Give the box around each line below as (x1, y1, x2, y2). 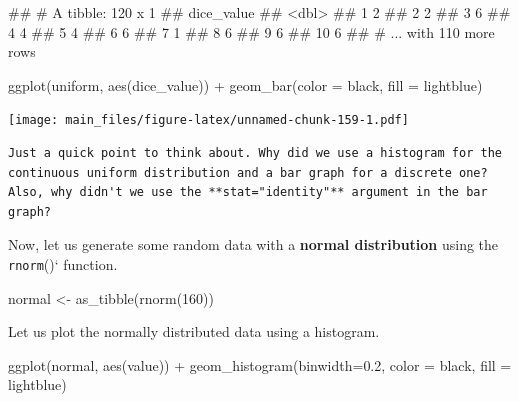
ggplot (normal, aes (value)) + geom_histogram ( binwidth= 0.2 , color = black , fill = (8, 354, 512, 375)
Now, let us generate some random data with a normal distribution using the (8, 234, 499, 255)
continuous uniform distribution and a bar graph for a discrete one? (8, 165, 488, 180)
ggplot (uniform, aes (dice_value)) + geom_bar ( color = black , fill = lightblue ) (8, 74, 483, 95)
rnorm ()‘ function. (8, 254, 118, 274)
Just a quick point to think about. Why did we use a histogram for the (8, 146, 502, 161)
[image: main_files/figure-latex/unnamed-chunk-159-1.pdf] (8, 113, 409, 128)
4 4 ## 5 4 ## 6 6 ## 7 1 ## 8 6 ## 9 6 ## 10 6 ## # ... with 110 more (8, 21, 495, 42)
